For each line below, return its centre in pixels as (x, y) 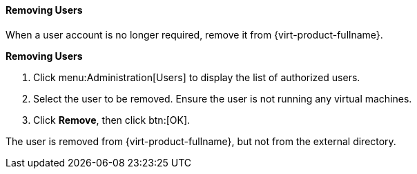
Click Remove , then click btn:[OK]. (112, 120)
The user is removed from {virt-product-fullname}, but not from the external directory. (201, 141)
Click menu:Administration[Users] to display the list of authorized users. (197, 77)
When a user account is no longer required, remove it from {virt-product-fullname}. (194, 34)
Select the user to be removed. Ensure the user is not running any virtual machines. (223, 98)
